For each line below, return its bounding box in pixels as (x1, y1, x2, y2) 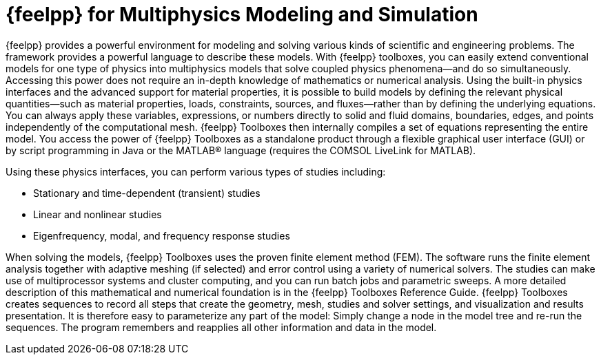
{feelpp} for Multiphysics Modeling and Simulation (6, 3, 478, 26)
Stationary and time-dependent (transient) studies (33, 187, 261, 199)
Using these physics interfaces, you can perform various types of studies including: (6, 165, 386, 178)
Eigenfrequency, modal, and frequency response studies (33, 229, 290, 242)
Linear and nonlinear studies (33, 208, 162, 220)
